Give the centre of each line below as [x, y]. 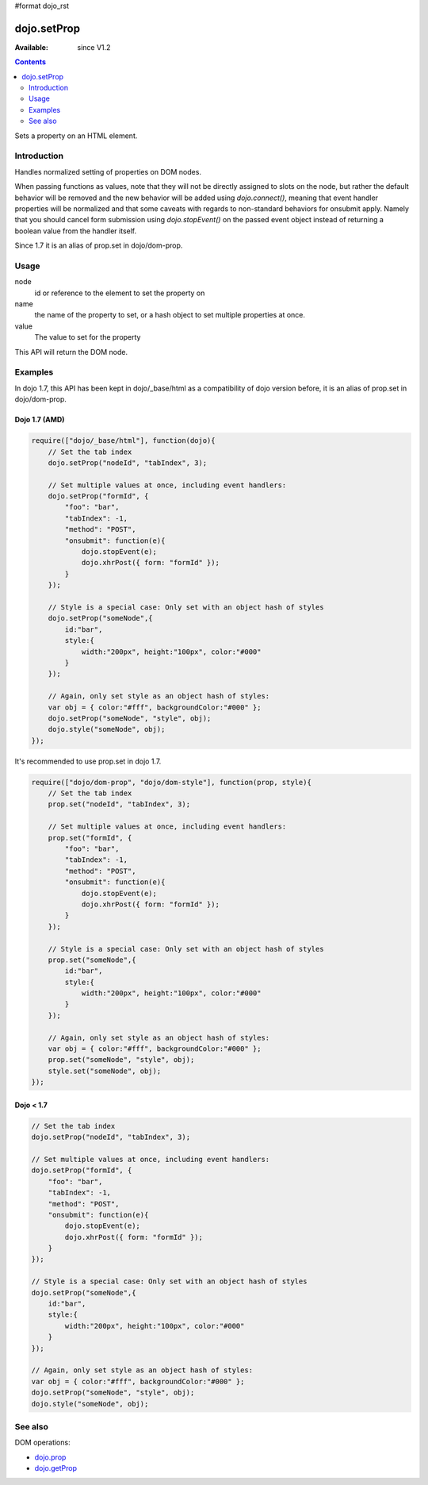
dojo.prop [50, 1457]
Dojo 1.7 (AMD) [40, 420]
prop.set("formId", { [90, 838]
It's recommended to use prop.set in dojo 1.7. [88, 761]
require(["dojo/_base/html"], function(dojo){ [123, 441]
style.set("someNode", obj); [105, 1071]
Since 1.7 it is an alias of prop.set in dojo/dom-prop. [99, 245]
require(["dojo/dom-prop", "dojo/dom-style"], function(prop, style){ [172, 782]
